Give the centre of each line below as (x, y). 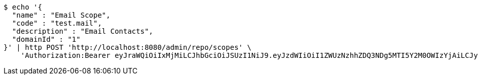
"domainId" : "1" (46, 39)
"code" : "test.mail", (57, 23)
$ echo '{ (23, 7)
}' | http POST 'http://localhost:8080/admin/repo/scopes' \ (127, 47)
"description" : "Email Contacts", (83, 31)
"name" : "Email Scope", (61, 15)
